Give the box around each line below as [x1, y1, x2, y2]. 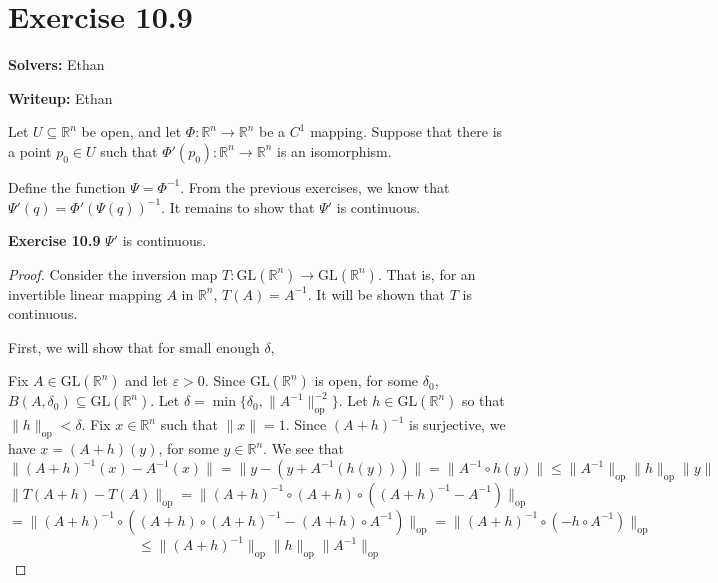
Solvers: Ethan [8, 54, 105, 75]
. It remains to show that [161, 196, 315, 217]
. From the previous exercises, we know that [180, 176, 450, 197]
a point [8, 140, 52, 161]
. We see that [263, 438, 345, 459]
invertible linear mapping [8, 283, 162, 304]
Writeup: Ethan [8, 87, 113, 108]
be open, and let [81, 121, 182, 142]
